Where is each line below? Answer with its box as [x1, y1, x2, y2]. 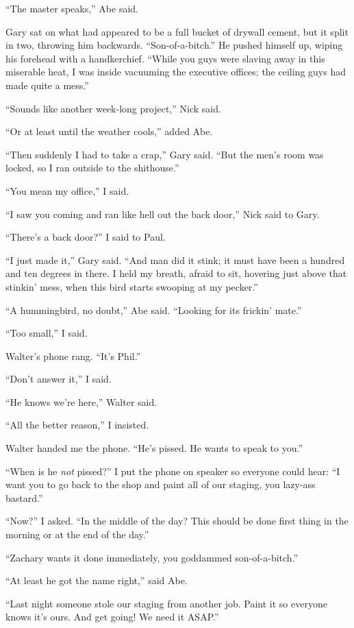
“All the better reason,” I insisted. [5, 418, 149, 432]
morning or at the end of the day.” [5, 527, 149, 542]
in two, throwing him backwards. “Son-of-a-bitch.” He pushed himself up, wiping [5, 38, 343, 52]
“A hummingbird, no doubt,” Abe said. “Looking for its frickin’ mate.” [5, 302, 302, 317]
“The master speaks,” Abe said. [5, 1, 138, 15]
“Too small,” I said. [5, 326, 88, 340]
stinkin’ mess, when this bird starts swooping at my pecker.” [5, 279, 258, 293]
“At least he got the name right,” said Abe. [5, 573, 188, 588]
